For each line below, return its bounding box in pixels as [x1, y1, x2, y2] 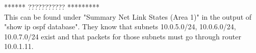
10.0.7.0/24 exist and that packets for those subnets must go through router [4, 31, 241, 41]
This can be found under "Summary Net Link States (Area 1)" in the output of [4, 11, 252, 22]
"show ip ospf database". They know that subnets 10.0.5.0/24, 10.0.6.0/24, [4, 21, 236, 32]
